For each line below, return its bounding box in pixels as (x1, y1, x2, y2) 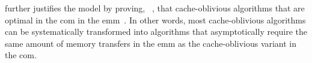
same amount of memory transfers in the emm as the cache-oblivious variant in (5, 37, 297, 49)
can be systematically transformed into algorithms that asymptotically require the (5, 25, 308, 38)
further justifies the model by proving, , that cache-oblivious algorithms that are (5, 2, 305, 14)
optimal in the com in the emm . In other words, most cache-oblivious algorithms (5, 13, 306, 26)
